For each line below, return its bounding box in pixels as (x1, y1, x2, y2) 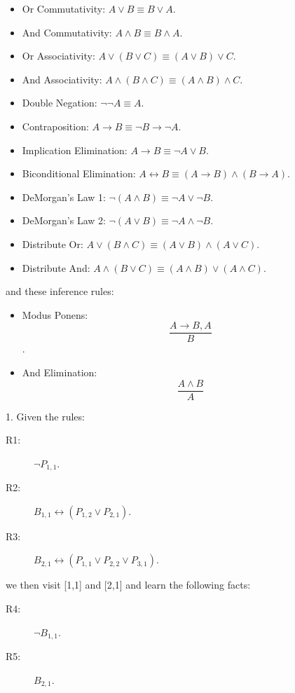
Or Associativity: (22, 48, 95, 63)
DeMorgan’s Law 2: (22, 213, 106, 228)
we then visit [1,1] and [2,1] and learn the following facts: (6, 577, 251, 592)
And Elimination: (22, 364, 97, 379)
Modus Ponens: (22, 307, 88, 322)
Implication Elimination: (22, 142, 128, 157)
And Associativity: (22, 71, 102, 86)
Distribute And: (22, 260, 90, 275)
